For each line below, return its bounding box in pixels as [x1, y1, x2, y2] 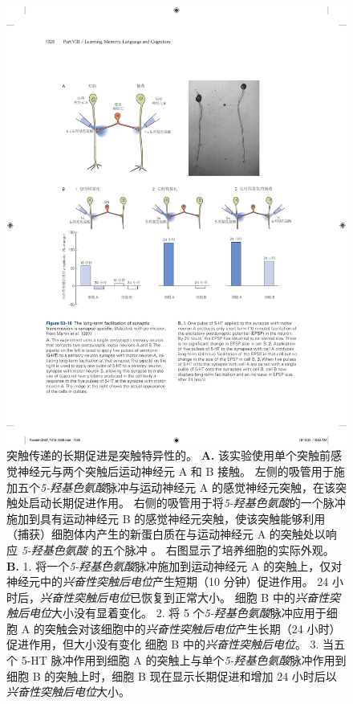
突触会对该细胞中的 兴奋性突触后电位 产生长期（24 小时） [44, 620, 341, 636]
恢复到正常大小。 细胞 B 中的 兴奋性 [140, 588, 329, 605]
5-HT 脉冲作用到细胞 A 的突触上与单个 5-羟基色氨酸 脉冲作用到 [21, 652, 347, 669]
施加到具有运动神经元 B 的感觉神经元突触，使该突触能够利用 [6, 510, 326, 526]
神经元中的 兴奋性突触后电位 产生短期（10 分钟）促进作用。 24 [6, 573, 329, 590]
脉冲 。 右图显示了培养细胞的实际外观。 [124, 541, 335, 558]
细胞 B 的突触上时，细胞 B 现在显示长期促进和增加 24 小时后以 [6, 667, 337, 684]
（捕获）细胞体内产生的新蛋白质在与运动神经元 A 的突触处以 [6, 526, 326, 542]
